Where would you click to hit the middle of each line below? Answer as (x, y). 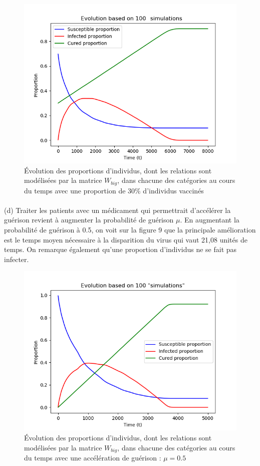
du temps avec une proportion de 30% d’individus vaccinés (114, 190)
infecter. (17, 259)
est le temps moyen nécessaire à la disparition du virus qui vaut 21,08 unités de (126, 239)
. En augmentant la (210, 220)
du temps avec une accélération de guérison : (93, 458)
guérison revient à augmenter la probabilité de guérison (89, 220)
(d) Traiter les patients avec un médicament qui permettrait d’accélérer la (117, 210)
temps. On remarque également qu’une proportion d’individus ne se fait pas (120, 249)
